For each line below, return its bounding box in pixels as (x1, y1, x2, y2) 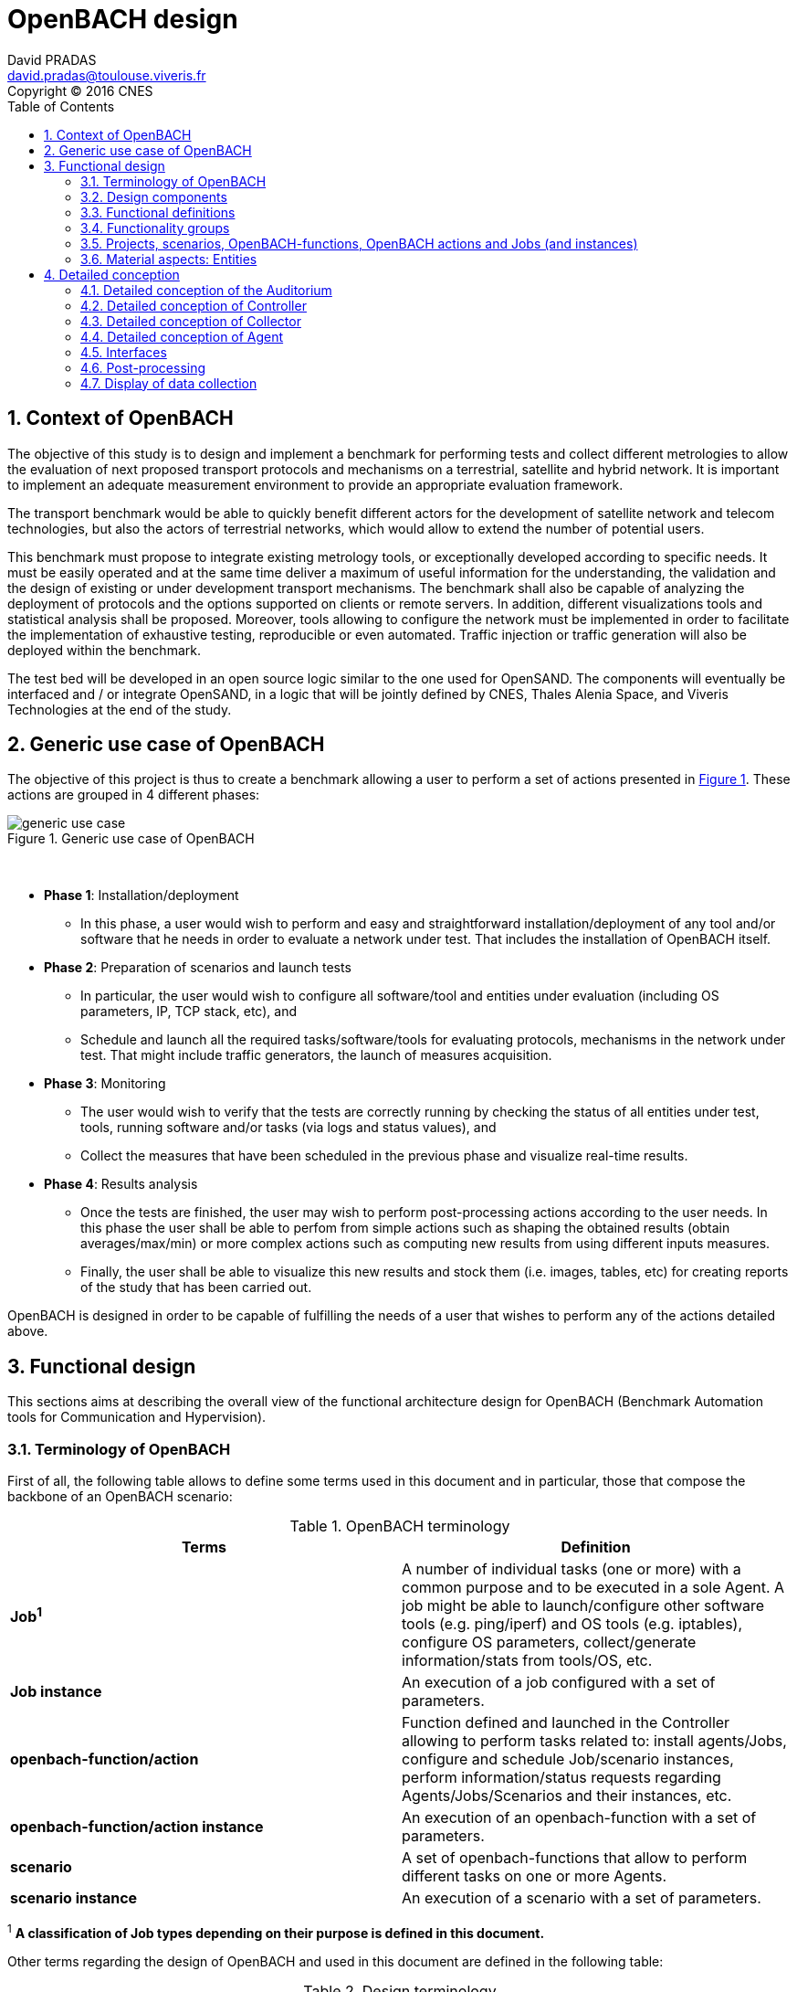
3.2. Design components (80, 188, 227, 205)
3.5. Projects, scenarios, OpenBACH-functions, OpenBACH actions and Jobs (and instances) (80, 235, 638, 251)
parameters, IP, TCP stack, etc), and (80, 1003, 297, 1020)
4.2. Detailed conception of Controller (80, 297, 307, 313)
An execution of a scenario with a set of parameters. (402, 1889, 761, 1908)
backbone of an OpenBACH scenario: (7, 1489, 233, 1505)
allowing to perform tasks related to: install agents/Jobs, (402, 1732, 787, 1751)
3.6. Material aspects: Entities (80, 250, 257, 267)
